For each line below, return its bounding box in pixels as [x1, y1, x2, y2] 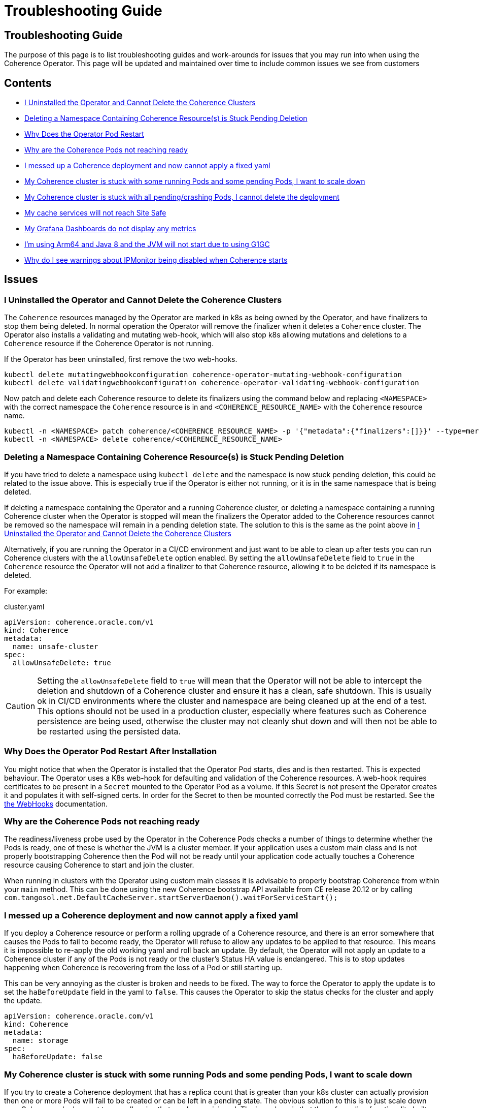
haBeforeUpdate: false [12, 1053, 102, 1061]
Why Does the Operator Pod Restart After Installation [4, 746, 217, 757]
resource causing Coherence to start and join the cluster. [4, 860, 194, 870]
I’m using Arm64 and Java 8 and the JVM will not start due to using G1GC [24, 240, 270, 249]
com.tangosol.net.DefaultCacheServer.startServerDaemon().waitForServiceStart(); [4, 894, 338, 902]
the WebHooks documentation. [4, 799, 108, 808]
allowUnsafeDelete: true [12, 658, 111, 667]
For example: [4, 586, 48, 595]
